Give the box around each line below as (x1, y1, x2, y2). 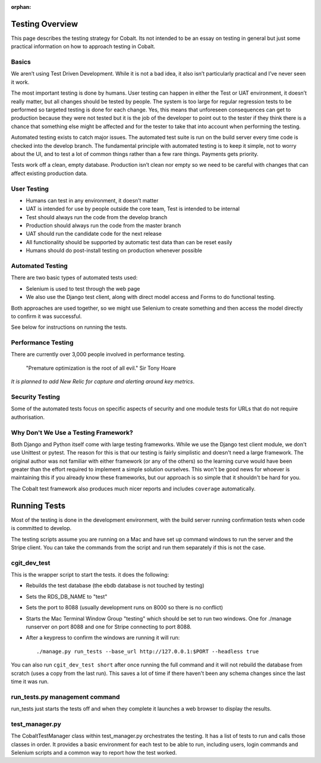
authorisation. (11, 413, 45, 421)
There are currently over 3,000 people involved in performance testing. (11, 351, 185, 358)
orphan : (11, 4, 32, 10)
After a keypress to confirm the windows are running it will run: (26, 634, 180, 641)
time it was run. (11, 678, 49, 685)
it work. (11, 78, 30, 86)
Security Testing (11, 393, 61, 401)
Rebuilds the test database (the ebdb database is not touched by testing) (26, 582, 204, 589)
